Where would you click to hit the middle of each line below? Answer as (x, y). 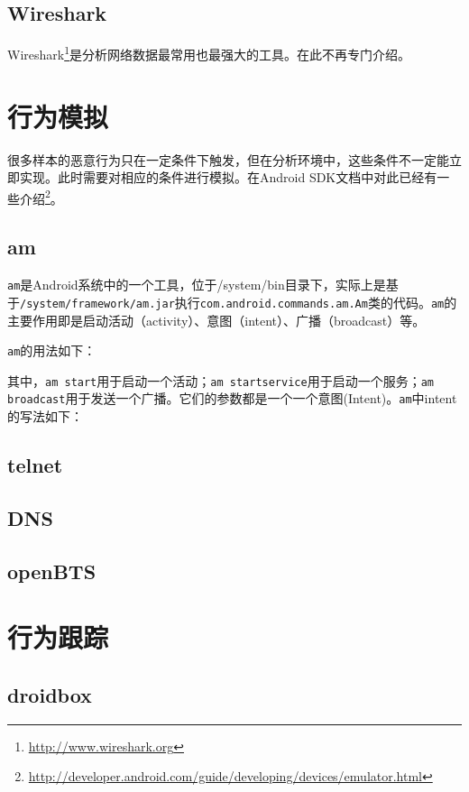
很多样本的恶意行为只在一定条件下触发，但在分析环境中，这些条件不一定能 (228, 159)
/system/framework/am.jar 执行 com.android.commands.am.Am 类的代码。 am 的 (239, 302)
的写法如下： (45, 416)
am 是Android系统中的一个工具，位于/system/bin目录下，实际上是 (197, 285)
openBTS (52, 571)
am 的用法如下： (52, 350)
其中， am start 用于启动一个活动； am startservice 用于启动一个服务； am (221, 380)
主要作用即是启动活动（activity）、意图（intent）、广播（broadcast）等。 (216, 320)
